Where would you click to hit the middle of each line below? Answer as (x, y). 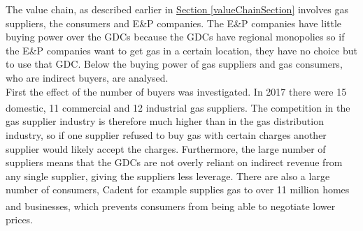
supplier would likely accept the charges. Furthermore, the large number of (166, 148)
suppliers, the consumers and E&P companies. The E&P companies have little (174, 23)
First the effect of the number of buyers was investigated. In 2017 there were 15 (176, 91)
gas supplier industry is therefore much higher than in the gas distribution (165, 121)
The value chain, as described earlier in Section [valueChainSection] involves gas (177, 9)
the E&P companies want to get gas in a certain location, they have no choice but (181, 50)
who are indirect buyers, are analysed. (87, 77)
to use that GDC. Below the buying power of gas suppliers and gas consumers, (174, 64)
